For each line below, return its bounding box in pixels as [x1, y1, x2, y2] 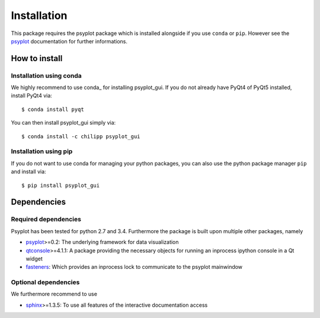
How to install [11, 53, 63, 63]
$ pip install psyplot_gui [21, 182, 100, 189]
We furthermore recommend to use [11, 291, 98, 298]
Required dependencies [11, 215, 81, 224]
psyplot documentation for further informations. [11, 37, 127, 44]
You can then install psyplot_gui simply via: [11, 119, 116, 126]
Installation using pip [11, 147, 73, 155]
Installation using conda [11, 71, 82, 79]
